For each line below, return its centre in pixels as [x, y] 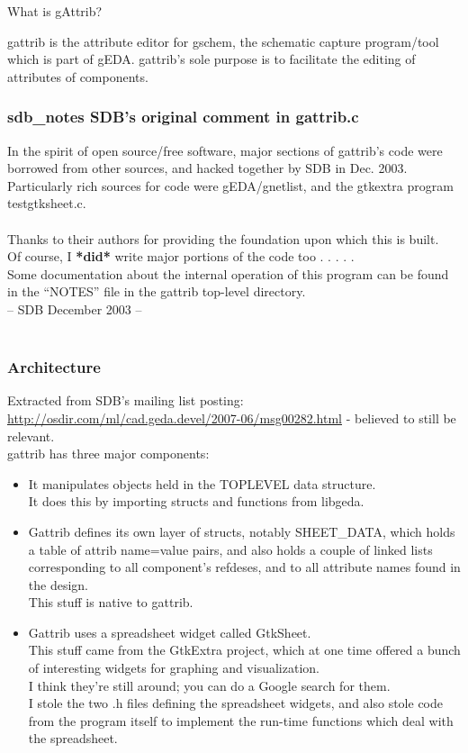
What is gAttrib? [55, 11]
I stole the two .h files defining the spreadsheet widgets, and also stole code [235, 703]
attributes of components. [78, 76]
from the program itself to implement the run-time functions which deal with [241, 720]
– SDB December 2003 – [75, 308]
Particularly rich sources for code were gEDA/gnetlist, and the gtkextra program [230, 185]
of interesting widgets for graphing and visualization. [174, 668]
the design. [58, 584]
